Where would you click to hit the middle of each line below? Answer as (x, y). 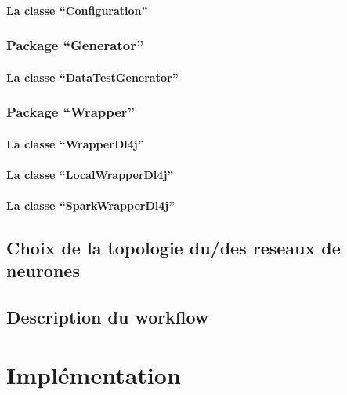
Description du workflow (108, 317)
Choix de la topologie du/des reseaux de (173, 248)
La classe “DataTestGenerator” (92, 77)
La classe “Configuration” (77, 10)
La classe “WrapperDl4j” (75, 143)
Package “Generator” (75, 45)
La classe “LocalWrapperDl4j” (90, 174)
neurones (43, 271)
